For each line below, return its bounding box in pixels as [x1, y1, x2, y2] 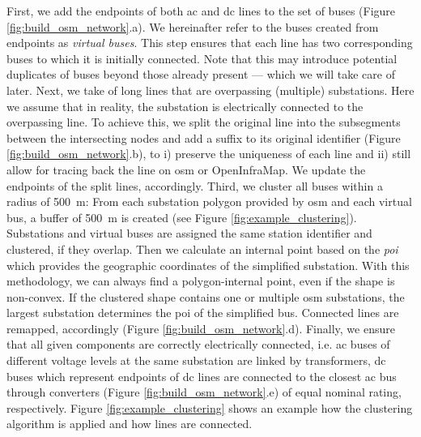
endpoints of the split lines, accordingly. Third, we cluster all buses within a [6, 177, 383, 194]
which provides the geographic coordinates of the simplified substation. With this [6, 256, 410, 273]
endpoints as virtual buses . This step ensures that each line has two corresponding [6, 34, 413, 51]
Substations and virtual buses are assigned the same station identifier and [6, 225, 372, 242]
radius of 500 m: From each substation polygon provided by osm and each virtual [6, 193, 412, 210]
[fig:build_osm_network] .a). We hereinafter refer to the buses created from [6, 18, 379, 35]
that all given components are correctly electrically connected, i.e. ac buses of [6, 336, 390, 353]
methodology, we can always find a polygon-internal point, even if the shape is [6, 272, 395, 289]
